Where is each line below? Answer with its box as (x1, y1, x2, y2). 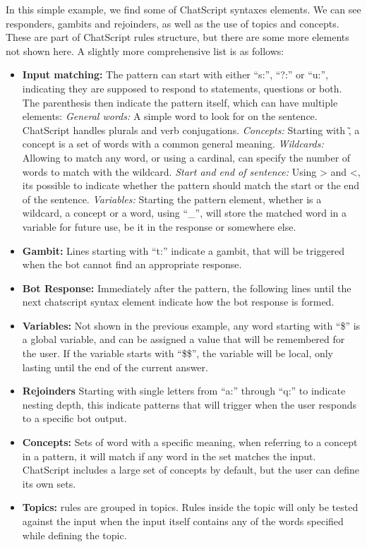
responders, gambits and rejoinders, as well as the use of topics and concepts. (6, 16, 339, 30)
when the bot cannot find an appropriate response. (22, 257, 242, 272)
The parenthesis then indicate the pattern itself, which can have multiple (22, 95, 338, 109)
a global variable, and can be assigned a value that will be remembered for (22, 332, 345, 347)
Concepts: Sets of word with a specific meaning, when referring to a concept (22, 435, 358, 450)
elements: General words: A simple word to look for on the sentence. (22, 109, 318, 124)
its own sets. (22, 476, 76, 491)
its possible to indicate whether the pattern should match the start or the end (22, 178, 360, 193)
